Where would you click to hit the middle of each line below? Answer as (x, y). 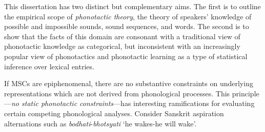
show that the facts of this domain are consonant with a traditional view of (122, 36)
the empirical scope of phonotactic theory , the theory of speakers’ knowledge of (128, 16)
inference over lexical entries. (49, 66)
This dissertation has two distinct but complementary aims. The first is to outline (132, 6)
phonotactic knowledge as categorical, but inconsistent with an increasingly (122, 46)
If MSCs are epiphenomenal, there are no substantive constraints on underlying (129, 83)
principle (246, 93)
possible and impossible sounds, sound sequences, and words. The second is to (127, 26)
